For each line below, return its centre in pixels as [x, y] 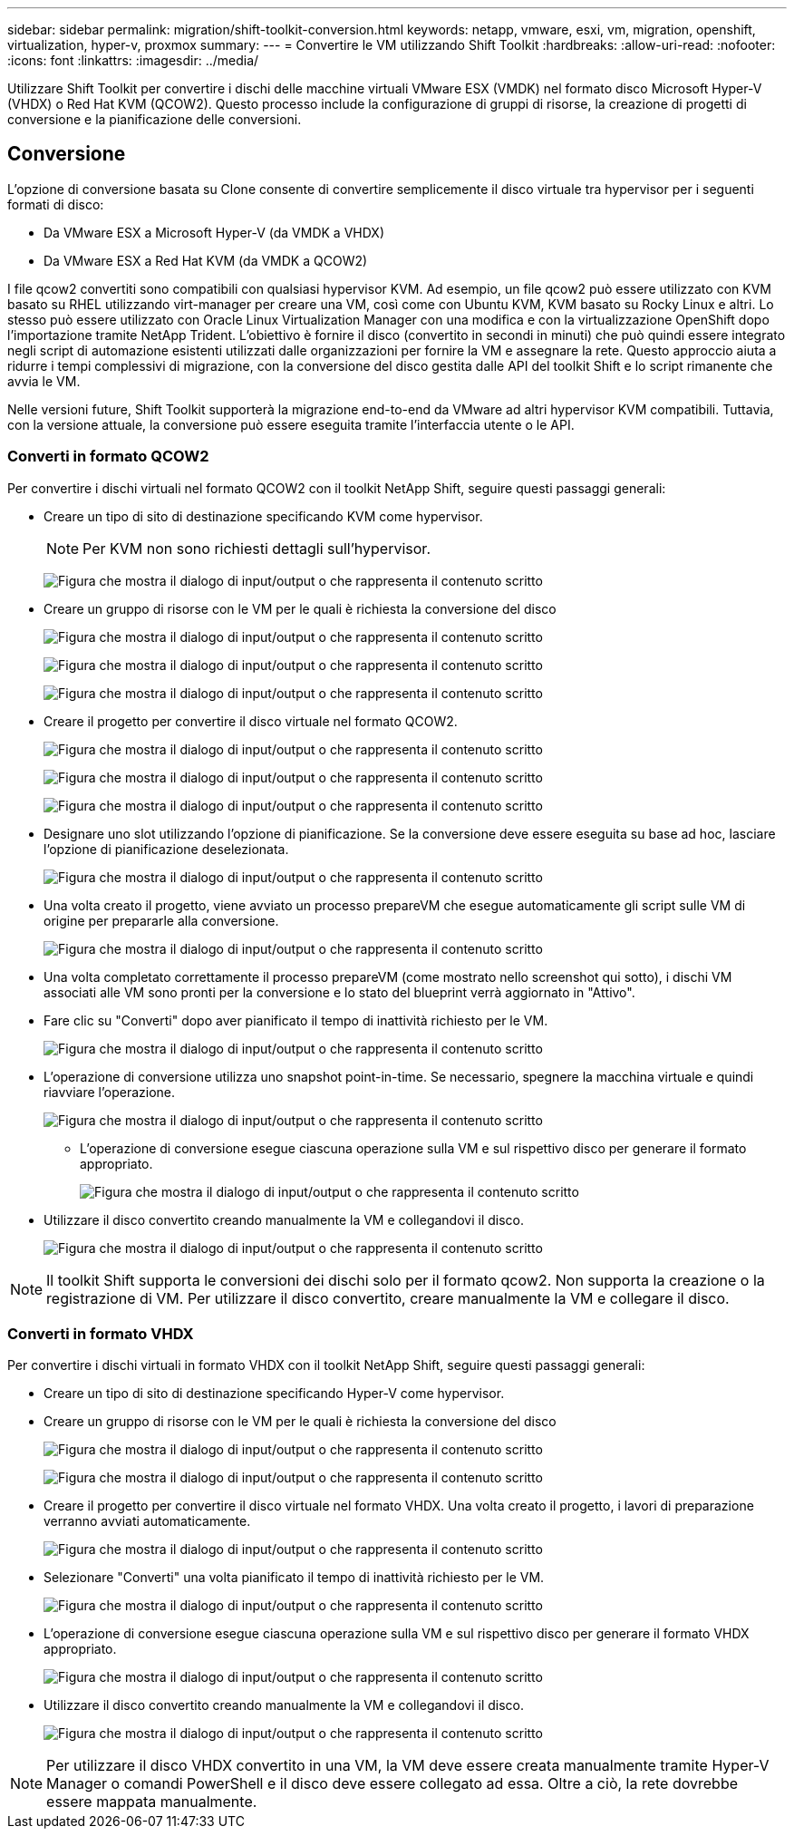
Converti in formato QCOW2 [108, 457]
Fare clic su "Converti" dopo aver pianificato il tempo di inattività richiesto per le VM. [296, 1020]
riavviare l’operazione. [109, 1092]
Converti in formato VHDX [101, 1333]
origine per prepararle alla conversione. [161, 920]
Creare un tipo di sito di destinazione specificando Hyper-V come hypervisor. [274, 1394]
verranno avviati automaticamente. [147, 1521]
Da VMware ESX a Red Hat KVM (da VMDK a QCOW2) [206, 260]
